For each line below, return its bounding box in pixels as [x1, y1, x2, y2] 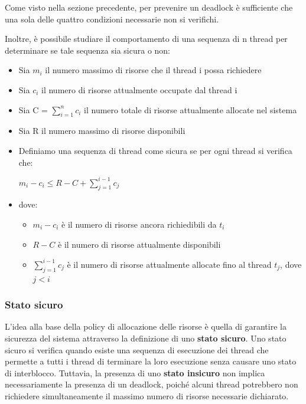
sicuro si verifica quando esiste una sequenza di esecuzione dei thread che [5, 343, 269, 356]
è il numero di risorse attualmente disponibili [58, 238, 221, 250]
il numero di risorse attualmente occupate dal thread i [41, 83, 237, 96]
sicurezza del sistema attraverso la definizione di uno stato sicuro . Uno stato [5, 331, 287, 344]
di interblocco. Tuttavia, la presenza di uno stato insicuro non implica [5, 366, 265, 379]
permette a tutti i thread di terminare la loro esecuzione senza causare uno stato [5, 355, 297, 367]
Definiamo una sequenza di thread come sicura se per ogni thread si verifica [18, 144, 292, 156]
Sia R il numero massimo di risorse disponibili [18, 124, 185, 137]
